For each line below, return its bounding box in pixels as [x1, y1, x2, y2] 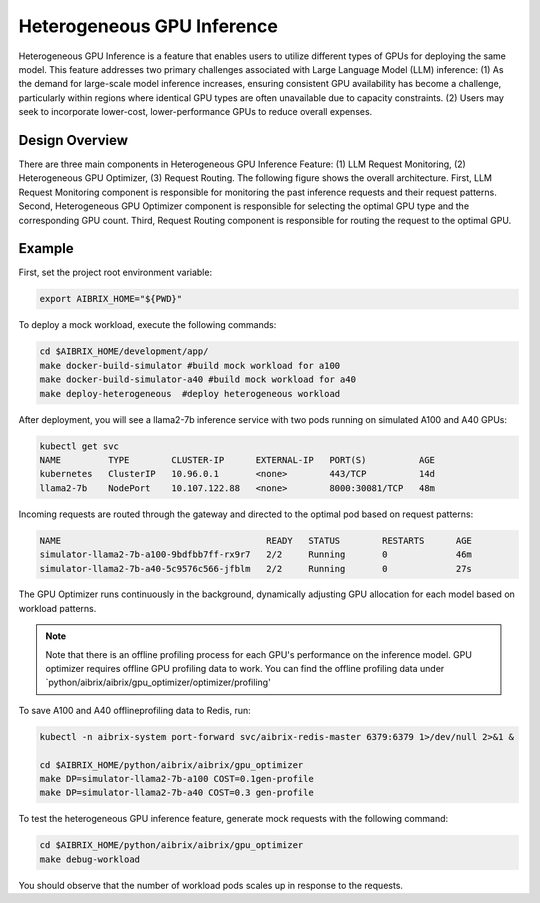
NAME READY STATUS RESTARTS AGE [39, 535, 472, 546]
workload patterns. [18, 602, 97, 614]
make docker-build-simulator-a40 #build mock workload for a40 [39, 374, 357, 385]
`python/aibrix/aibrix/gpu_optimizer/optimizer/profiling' [45, 676, 272, 689]
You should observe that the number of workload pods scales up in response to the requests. [18, 879, 404, 891]
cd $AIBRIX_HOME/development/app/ [39, 346, 209, 357]
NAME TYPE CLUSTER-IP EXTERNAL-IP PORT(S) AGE [39, 454, 435, 465]
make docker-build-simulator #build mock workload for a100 [39, 360, 341, 371]
